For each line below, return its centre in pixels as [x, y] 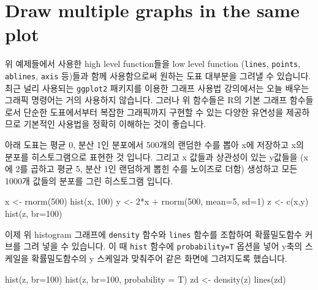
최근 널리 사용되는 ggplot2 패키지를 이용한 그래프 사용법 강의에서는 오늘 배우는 [157, 88]
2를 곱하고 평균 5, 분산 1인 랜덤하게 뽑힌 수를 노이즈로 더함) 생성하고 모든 [157, 169]
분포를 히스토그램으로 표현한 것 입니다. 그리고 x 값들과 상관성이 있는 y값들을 [151, 156]
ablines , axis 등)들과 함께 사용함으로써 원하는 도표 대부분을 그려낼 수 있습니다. [158, 75]
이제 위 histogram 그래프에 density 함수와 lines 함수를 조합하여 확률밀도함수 [153, 234]
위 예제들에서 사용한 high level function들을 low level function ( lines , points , [153, 64]
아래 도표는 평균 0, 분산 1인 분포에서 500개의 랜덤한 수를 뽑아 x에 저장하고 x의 [154, 145]
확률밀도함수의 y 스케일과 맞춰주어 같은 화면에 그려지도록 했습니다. [159, 258]
